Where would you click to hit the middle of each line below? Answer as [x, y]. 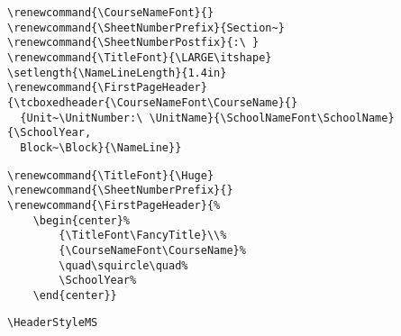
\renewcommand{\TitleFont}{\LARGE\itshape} [140, 57]
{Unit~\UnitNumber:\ [82, 118]
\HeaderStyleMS [53, 323]
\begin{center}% [82, 220]
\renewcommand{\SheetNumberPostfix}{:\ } [133, 43]
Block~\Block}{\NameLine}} [101, 147]
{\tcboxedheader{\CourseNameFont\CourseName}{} [153, 102]
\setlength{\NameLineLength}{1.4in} [117, 73]
